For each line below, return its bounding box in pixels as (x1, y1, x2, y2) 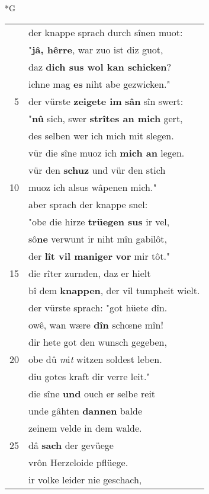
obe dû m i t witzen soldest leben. (28, 352, 162, 366)
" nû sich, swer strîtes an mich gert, (28, 111, 183, 125)
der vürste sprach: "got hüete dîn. (28, 300, 168, 314)
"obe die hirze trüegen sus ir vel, (28, 214, 170, 228)
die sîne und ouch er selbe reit (28, 386, 156, 400)
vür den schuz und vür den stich (28, 162, 166, 177)
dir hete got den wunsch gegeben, (28, 334, 167, 349)
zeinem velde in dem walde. (28, 420, 142, 435)
